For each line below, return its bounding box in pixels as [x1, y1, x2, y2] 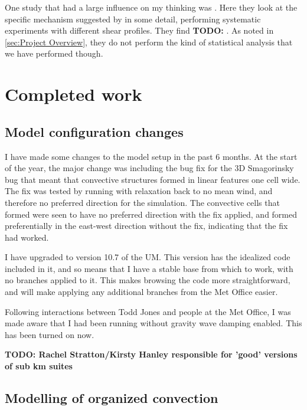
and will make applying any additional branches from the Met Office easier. [5, 286, 278, 298]
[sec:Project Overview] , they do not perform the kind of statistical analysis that [5, 35, 293, 48]
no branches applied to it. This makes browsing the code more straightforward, [5, 274, 290, 286]
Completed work [5, 82, 142, 106]
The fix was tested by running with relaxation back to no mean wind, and [5, 185, 273, 197]
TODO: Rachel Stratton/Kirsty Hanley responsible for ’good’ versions [5, 348, 298, 360]
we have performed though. [5, 47, 103, 60]
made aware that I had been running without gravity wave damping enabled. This [5, 317, 302, 329]
